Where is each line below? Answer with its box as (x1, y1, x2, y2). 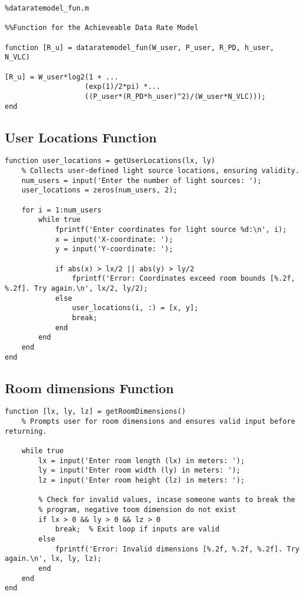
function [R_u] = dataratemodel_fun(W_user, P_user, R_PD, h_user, (5, 43, 275, 52)
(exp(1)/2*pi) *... (85, 82, 161, 91)
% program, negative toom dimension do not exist (38, 505, 236, 514)
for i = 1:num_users (21, 205, 102, 214)
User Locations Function (5, 128, 157, 146)
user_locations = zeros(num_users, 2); (21, 186, 178, 195)
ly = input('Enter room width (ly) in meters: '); (38, 466, 240, 475)
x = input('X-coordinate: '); (55, 235, 173, 244)
